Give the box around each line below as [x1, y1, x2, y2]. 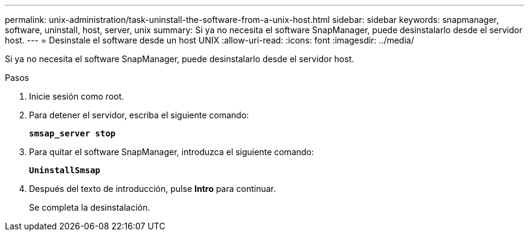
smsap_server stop [29, 129, 116, 138]
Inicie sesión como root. [29, 91, 124, 101]
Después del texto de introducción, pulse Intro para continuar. [29, 183, 276, 194]
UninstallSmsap [29, 165, 101, 175]
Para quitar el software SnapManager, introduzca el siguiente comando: [29, 147, 314, 157]
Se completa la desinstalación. [29, 202, 150, 212]
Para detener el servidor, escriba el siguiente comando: [29, 110, 249, 120]
